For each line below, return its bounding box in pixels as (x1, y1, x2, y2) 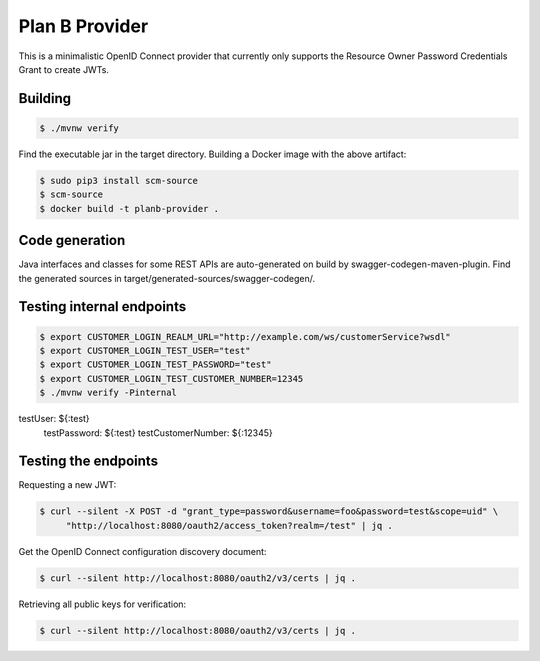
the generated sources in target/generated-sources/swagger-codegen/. (18, 272, 315, 284)
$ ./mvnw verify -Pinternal (39, 387, 177, 399)
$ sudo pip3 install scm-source (39, 175, 199, 186)
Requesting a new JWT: (18, 479, 117, 491)
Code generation (18, 232, 126, 249)
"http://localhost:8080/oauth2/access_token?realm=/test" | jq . (65, 520, 394, 531)
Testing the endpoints (18, 453, 159, 470)
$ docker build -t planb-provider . (39, 203, 220, 214)
